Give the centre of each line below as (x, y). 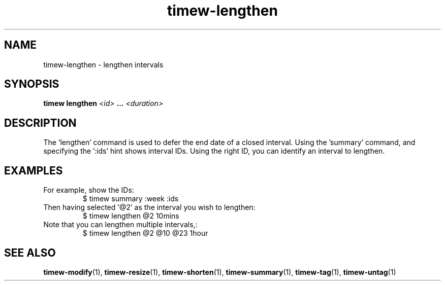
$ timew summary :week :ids (131, 199)
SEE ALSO (30, 253)
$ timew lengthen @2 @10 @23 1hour (145, 233)
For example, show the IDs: (89, 190)
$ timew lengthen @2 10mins (131, 216)
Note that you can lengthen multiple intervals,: (120, 225)
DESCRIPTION (40, 123)
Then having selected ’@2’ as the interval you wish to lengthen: (149, 207)
